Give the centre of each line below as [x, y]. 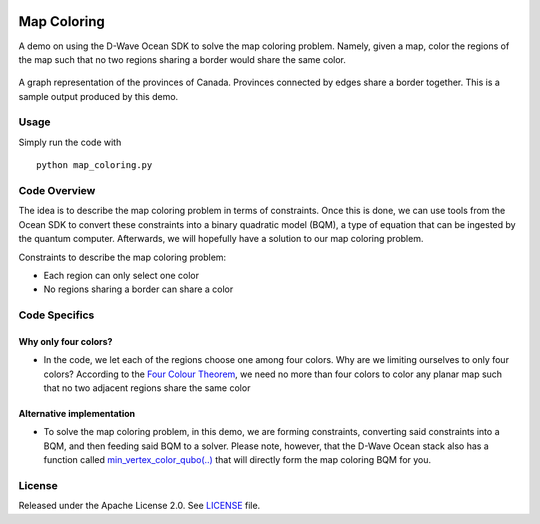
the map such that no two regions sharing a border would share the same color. [182, 59]
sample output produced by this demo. [98, 96]
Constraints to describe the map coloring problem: [122, 257]
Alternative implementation [77, 414]
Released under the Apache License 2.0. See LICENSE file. [139, 506]
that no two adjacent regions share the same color [147, 388]
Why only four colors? [65, 341]
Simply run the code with [70, 142]
